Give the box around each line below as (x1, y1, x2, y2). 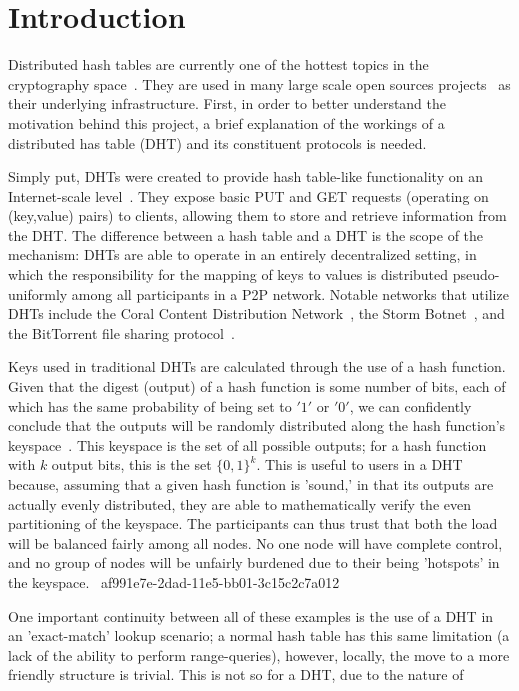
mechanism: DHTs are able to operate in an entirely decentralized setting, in (8, 244, 477, 265)
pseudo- (452, 264, 500, 285)
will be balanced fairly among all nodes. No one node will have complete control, (8, 532, 503, 553)
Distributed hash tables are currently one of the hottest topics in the (8, 54, 429, 75)
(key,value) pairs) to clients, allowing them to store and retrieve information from (8, 205, 507, 226)
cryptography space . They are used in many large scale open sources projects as (8, 73, 511, 94)
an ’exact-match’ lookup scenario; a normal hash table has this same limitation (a (8, 625, 510, 646)
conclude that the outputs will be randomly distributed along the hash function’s (8, 415, 506, 436)
